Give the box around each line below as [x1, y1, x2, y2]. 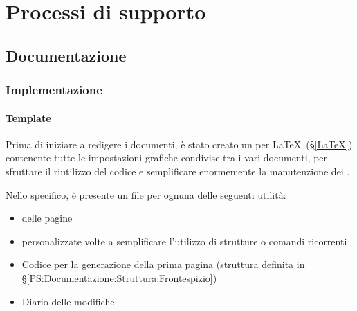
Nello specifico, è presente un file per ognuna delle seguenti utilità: [6, 187, 286, 202]
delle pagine [21, 211, 73, 225]
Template [6, 110, 51, 125]
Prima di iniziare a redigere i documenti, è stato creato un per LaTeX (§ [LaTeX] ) [6, 136, 353, 151]
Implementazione [6, 81, 102, 98]
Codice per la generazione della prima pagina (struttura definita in [21, 257, 305, 272]
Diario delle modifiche [21, 294, 115, 308]
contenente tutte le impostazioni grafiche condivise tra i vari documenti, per [6, 150, 328, 165]
